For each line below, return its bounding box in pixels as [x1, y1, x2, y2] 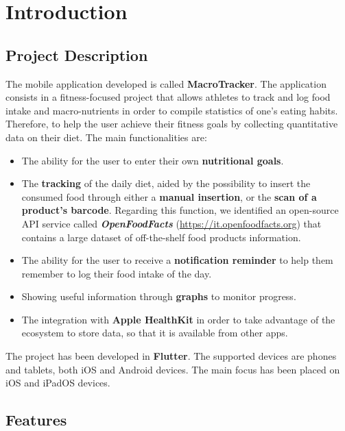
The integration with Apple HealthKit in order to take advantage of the [21, 312, 335, 326]
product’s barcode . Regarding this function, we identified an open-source [21, 203, 339, 217]
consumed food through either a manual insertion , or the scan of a [21, 189, 317, 204]
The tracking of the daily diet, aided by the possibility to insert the [21, 176, 311, 190]
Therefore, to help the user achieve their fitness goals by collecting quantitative [5, 116, 338, 131]
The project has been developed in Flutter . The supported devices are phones [5, 349, 337, 363]
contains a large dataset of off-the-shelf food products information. [21, 230, 301, 244]
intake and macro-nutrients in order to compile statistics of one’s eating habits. [5, 103, 338, 117]
